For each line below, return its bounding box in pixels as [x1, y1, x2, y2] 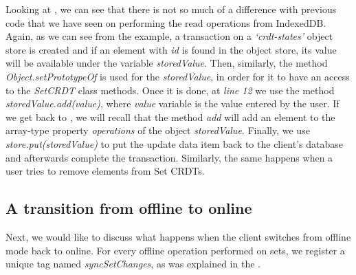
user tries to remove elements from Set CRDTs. [5, 164, 205, 178]
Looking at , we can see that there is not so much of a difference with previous [5, 2, 337, 16]
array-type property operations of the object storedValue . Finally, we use [5, 123, 310, 137]
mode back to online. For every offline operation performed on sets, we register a [5, 243, 345, 257]
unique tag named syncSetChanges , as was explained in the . [5, 256, 260, 271]
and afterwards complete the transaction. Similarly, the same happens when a [5, 150, 333, 164]
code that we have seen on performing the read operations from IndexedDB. [5, 15, 326, 30]
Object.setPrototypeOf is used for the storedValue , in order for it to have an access [5, 69, 350, 83]
